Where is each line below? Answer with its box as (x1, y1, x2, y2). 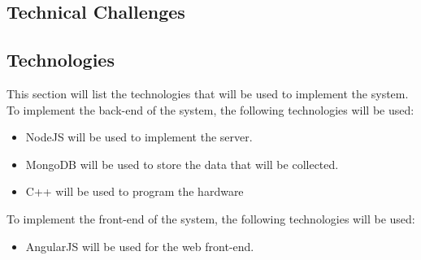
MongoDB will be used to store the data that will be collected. (25, 155, 339, 172)
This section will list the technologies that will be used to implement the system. (7, 84, 409, 102)
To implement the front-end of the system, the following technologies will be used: (7, 210, 415, 227)
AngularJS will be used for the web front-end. (25, 237, 254, 254)
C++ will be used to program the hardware (25, 183, 244, 200)
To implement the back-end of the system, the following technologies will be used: (7, 101, 414, 118)
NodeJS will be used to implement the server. (25, 128, 253, 145)
